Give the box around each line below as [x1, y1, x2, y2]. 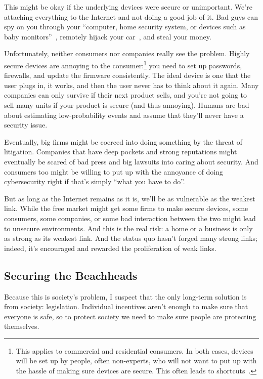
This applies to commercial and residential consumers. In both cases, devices [16, 345, 253, 356]
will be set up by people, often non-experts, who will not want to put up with [16, 355, 257, 366]
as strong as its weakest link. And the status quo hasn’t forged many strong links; [4, 233, 257, 243]
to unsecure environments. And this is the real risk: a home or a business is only [4, 223, 253, 233]
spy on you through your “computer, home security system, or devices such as [4, 21, 246, 32]
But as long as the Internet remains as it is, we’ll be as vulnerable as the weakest [4, 193, 255, 203]
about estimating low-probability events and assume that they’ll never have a [4, 109, 244, 120]
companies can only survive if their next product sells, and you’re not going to [4, 90, 247, 100]
